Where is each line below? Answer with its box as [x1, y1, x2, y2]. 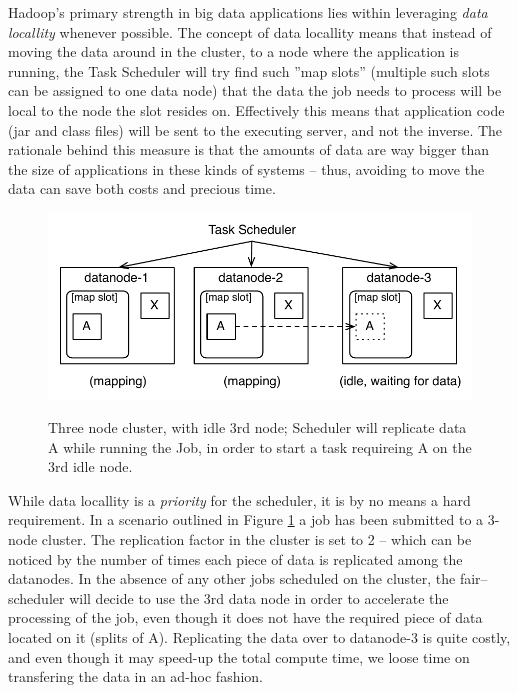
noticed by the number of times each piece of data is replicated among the [8, 548, 463, 569]
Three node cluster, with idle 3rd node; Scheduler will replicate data [48, 416, 467, 437]
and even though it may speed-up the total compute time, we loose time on [8, 646, 470, 667]
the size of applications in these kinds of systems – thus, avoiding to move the [8, 158, 485, 179]
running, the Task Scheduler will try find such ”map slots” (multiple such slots [8, 60, 490, 81]
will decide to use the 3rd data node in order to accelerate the [69, 587, 449, 608]
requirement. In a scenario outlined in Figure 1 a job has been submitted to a [8, 509, 484, 530]
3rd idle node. [48, 456, 133, 477]
